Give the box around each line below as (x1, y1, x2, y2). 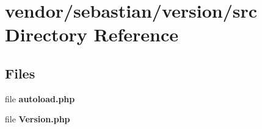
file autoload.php (5, 92, 75, 105)
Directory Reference (5, 22, 179, 47)
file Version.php (5, 113, 70, 125)
